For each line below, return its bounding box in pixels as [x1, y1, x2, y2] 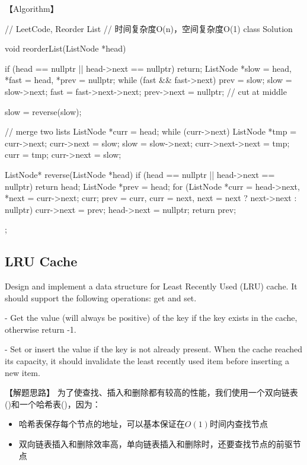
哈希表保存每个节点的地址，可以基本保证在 [18, 418, 185, 430]
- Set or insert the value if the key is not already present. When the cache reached [5, 343, 303, 355]
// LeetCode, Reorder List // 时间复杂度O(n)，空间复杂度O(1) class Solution [5, 22, 293, 34]
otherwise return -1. [5, 323, 76, 335]
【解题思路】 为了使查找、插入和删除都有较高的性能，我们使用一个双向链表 [5, 386, 298, 399]
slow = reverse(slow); [5, 105, 82, 117]
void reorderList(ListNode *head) [5, 42, 126, 55]
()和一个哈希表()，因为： [5, 397, 101, 410]
